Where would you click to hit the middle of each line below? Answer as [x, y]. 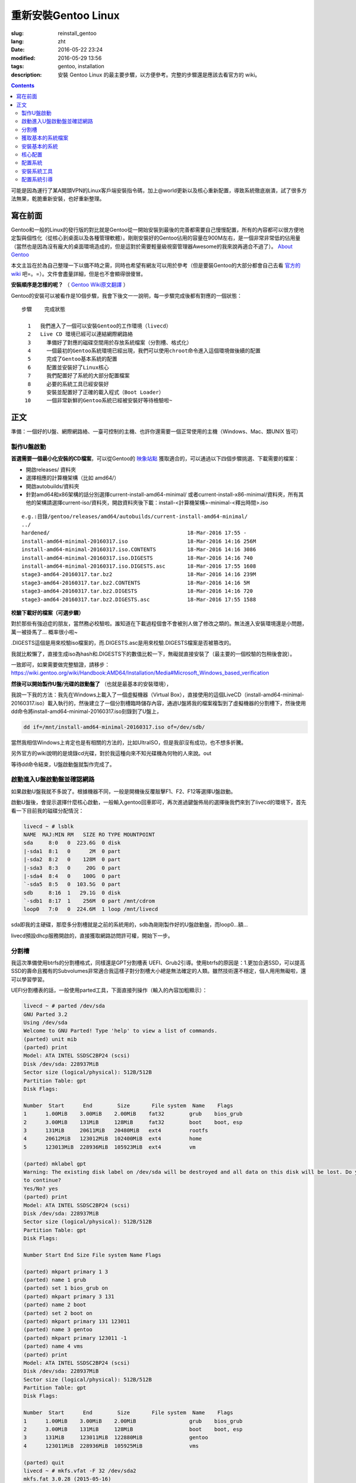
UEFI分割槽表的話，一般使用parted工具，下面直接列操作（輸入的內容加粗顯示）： [109, 990]
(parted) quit [44, 1463]
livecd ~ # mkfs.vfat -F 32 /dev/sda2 [80, 1471]
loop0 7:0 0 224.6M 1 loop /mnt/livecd [91, 909]
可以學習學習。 [29, 979]
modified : [23, 58]
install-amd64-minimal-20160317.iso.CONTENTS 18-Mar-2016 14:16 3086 [139, 550]
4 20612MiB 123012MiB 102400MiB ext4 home [113, 1139]
